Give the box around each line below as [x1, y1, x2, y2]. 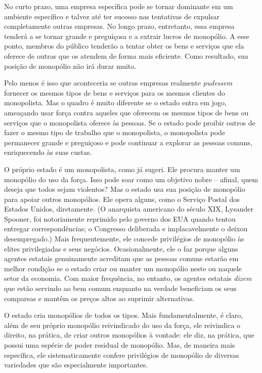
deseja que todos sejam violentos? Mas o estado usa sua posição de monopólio [4, 184, 245, 194]
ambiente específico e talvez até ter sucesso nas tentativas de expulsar [4, 11, 220, 21]
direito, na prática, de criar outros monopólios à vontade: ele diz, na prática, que [4, 329, 254, 340]
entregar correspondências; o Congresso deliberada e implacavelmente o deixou [4, 223, 248, 234]
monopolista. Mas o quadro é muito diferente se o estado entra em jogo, [4, 97, 227, 108]
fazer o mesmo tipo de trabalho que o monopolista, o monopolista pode [4, 127, 226, 138]
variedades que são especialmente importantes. [4, 359, 148, 370]
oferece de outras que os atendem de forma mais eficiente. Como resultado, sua [4, 50, 248, 61]
